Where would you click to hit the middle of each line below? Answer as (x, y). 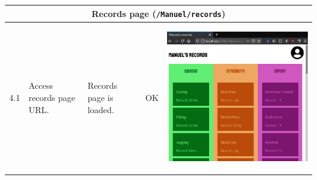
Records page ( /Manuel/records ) (158, 13)
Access (41, 85)
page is (100, 97)
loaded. (101, 109)
